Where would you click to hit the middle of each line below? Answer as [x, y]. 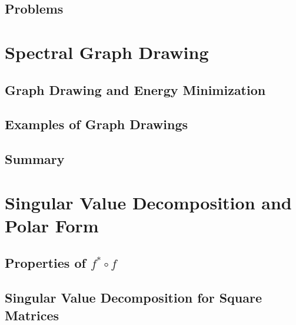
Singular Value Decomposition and [148, 202]
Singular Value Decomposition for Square [133, 298]
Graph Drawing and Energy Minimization [135, 89]
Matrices [32, 315]
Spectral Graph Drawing [107, 52]
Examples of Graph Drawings [97, 124]
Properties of [45, 263]
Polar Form [52, 225]
